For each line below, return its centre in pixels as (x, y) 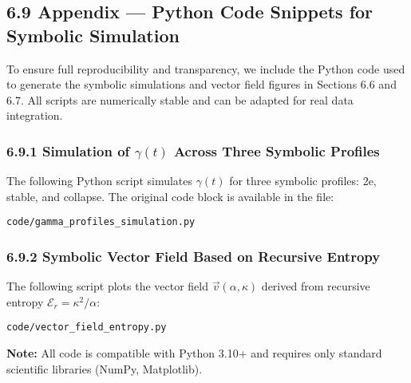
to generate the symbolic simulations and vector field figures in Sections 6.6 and (202, 84)
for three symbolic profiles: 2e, (303, 181)
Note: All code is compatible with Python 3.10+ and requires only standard (194, 353)
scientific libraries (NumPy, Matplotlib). (105, 368)
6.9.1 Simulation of (68, 150)
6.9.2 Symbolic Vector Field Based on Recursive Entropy (194, 256)
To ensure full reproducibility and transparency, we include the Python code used (206, 68)
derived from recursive (316, 286)
